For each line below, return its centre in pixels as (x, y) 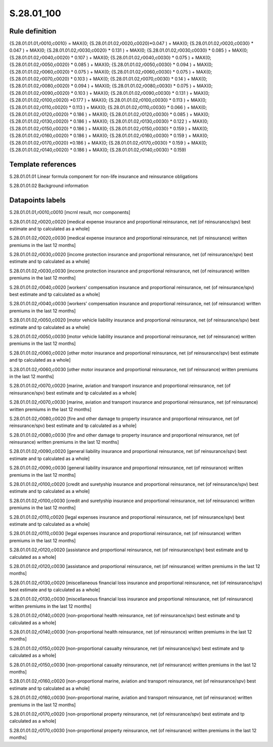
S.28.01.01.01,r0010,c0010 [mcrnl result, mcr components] (70, 212)
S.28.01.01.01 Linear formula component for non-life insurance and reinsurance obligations (104, 176)
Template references (43, 164)
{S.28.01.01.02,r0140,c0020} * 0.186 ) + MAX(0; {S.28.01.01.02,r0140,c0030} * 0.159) (98, 150)
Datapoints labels (37, 200)
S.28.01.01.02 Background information (49, 186)
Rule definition (33, 31)
